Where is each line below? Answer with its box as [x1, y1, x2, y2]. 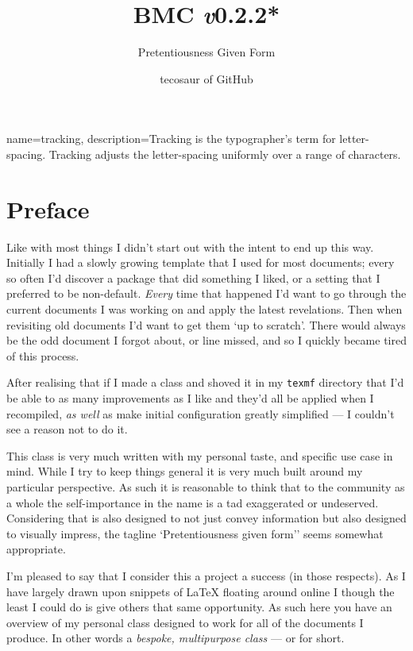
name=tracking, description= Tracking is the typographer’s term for [6, 130, 336, 147]
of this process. [6, 347, 79, 364]
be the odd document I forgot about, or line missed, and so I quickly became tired [6, 332, 407, 349]
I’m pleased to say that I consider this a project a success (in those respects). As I [6, 567, 406, 584]
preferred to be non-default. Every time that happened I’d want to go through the [6, 285, 407, 302]
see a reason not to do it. [6, 421, 128, 437]
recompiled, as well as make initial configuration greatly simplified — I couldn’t [6, 405, 395, 422]
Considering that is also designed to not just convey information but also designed [6, 510, 407, 526]
